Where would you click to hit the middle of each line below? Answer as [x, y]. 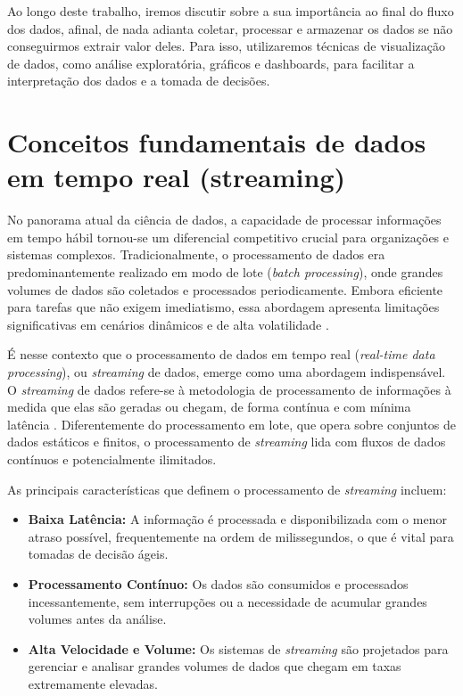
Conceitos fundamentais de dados [217, 142]
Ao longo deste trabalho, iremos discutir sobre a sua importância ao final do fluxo [231, 11]
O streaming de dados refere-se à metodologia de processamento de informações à [229, 389]
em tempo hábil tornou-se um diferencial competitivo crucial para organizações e [228, 237]
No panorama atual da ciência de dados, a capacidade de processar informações [224, 220]
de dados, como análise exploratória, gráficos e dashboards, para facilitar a [211, 63]
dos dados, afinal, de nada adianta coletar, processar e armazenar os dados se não [230, 28]
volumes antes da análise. [97, 619]
